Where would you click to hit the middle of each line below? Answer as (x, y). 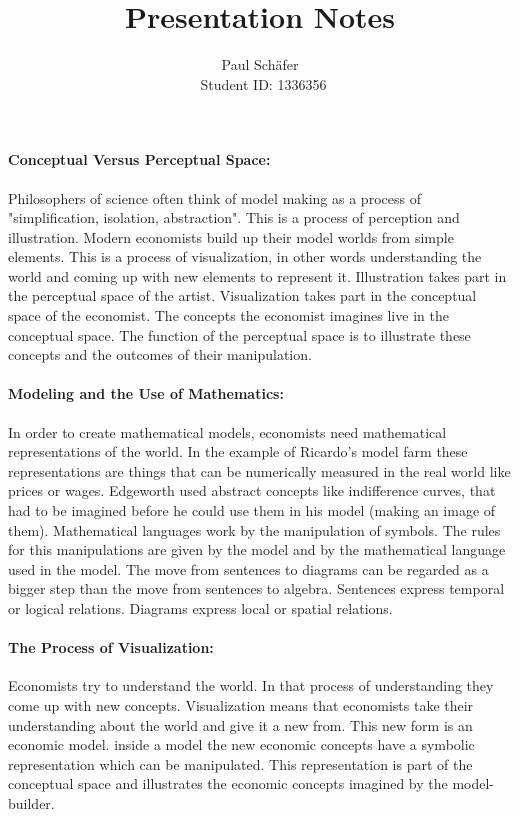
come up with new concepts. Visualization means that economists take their (241, 704)
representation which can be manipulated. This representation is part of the (240, 763)
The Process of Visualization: (111, 647)
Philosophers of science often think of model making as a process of (214, 197)
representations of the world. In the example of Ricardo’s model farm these (238, 451)
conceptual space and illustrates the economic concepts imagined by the (228, 783)
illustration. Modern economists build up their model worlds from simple (231, 236)
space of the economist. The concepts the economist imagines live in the (228, 315)
